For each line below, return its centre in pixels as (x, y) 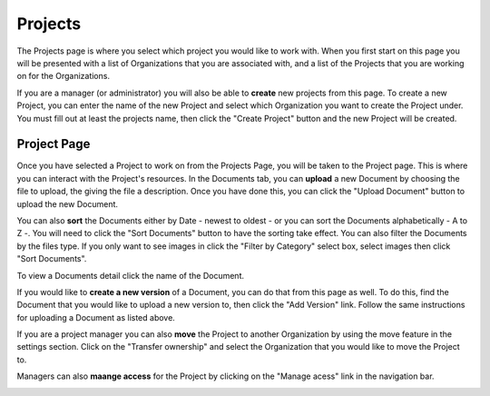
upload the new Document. (67, 203)
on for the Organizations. (64, 76)
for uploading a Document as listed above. (96, 317)
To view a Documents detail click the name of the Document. (131, 275)
